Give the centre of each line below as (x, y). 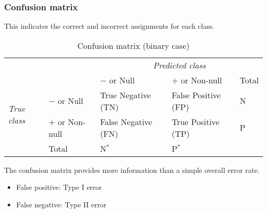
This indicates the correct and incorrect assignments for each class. (109, 26)
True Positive (196, 121)
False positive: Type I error (59, 187)
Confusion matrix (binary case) (133, 45)
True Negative (126, 95)
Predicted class (179, 65)
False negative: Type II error (61, 204)
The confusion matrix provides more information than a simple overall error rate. (132, 170)
